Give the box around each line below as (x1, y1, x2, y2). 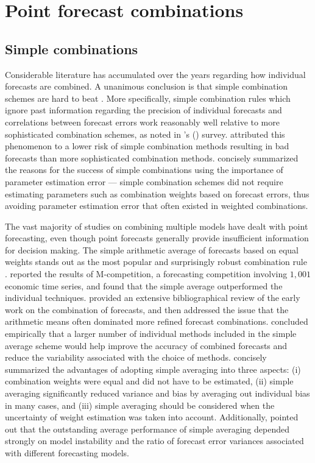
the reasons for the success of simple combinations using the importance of (5, 163, 283, 176)
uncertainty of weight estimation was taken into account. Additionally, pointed (5, 411, 299, 423)
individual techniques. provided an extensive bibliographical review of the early (5, 291, 300, 304)
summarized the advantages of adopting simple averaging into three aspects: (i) (5, 362, 301, 375)
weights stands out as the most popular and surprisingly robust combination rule (5, 255, 307, 268)
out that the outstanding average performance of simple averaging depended (5, 422, 289, 435)
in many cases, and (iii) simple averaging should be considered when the (5, 398, 275, 411)
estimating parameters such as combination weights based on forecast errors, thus (5, 187, 310, 200)
